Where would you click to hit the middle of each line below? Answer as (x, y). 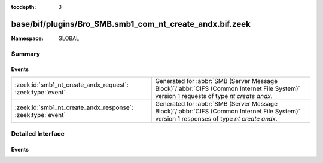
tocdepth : (24, 7)
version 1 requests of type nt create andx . (214, 96)
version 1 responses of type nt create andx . (216, 118)
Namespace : (28, 38)
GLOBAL (69, 38)
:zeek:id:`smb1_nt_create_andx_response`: (74, 107)
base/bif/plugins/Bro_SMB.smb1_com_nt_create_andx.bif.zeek (131, 24)
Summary (26, 54)
